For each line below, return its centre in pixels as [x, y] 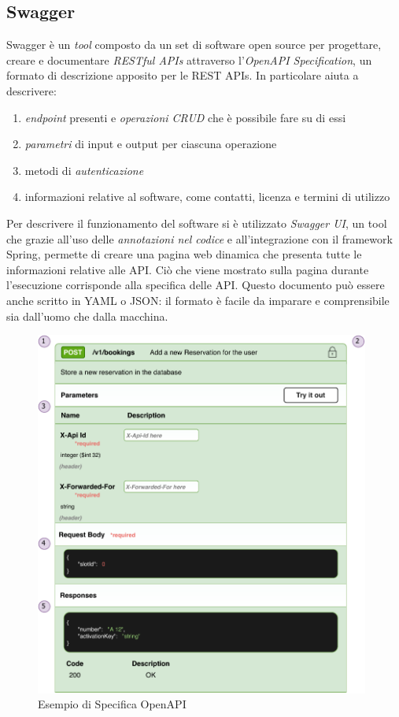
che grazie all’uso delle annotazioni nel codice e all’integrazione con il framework [199, 238]
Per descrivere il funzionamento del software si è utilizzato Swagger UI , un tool [197, 223]
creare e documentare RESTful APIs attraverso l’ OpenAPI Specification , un [189, 59]
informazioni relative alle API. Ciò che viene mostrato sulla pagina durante [188, 269]
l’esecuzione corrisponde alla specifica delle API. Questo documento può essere [196, 285]
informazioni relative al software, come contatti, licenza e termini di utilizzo [207, 197]
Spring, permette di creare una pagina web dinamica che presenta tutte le [184, 254]
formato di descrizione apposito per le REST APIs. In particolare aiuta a [183, 75]
